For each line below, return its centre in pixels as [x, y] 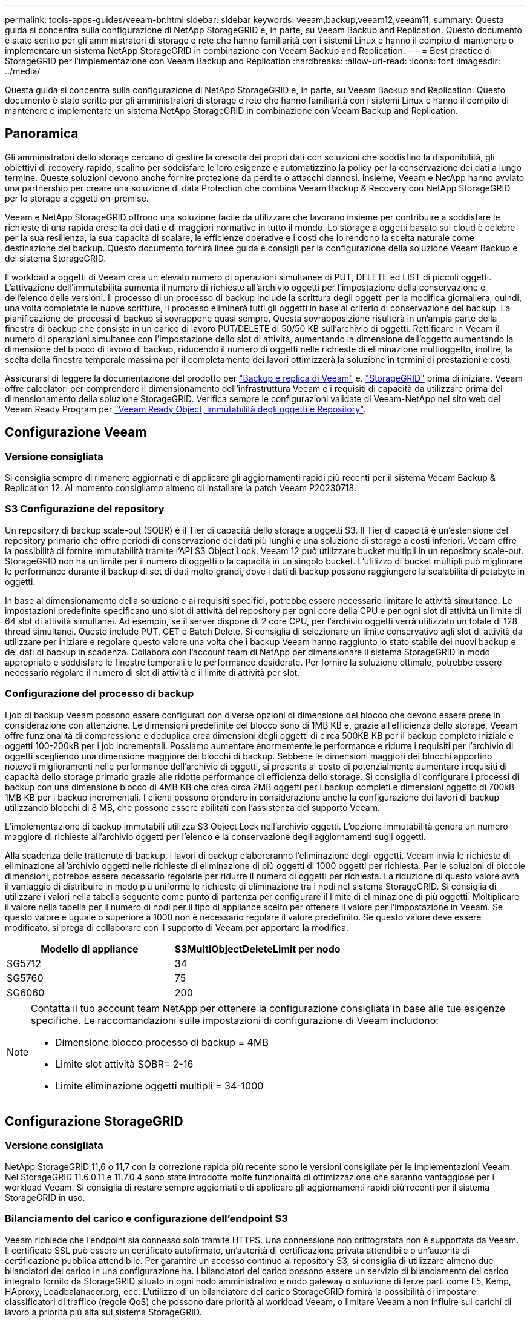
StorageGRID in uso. [45, 1197]
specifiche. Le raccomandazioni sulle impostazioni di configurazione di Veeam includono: [235, 1020]
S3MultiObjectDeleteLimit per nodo [257, 949]
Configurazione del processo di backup [100, 694]
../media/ [23, 71]
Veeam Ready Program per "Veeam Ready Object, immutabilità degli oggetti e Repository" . [185, 409]
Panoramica [42, 134]
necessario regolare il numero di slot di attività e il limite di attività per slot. [152, 672]
